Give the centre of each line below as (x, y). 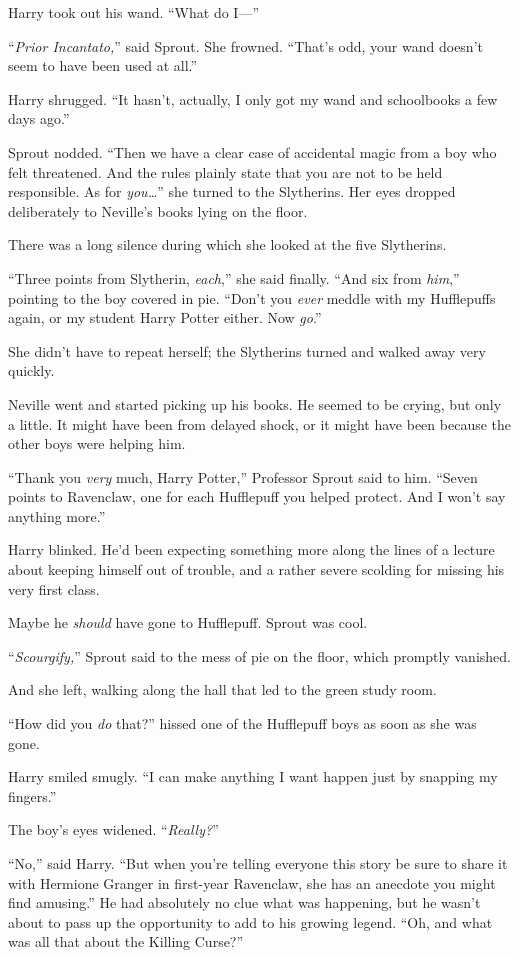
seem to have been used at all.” (103, 65)
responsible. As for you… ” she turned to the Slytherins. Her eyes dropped (232, 191)
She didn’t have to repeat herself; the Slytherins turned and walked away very (247, 350)
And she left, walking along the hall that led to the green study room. (222, 689)
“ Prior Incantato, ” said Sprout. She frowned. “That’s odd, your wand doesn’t (245, 45)
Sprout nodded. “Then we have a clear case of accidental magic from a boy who (252, 151)
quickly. (31, 370)
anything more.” (57, 515)
